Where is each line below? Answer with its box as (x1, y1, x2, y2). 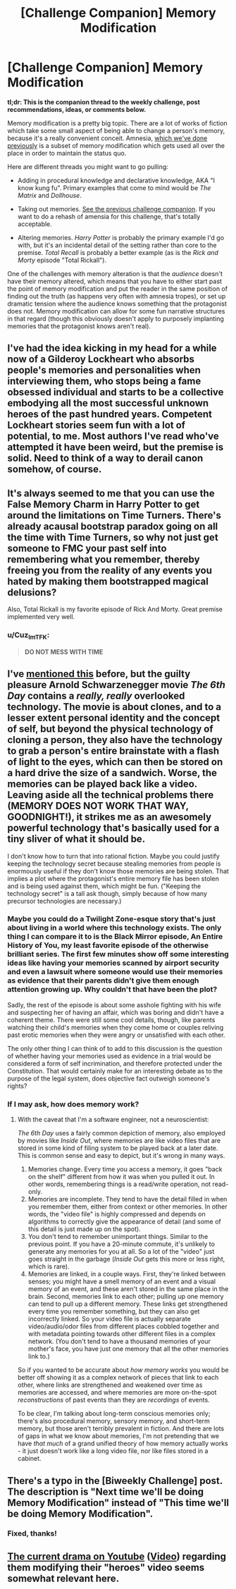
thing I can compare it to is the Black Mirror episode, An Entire (7, 932, 223, 942)
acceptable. (17, 220, 53, 228)
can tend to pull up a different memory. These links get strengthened (27, 1300, 228, 1308)
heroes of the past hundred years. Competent (7, 409, 213, 420)
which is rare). (27, 1262, 70, 1271)
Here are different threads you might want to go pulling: (7, 162, 169, 170)
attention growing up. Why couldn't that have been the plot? (7, 985, 218, 995)
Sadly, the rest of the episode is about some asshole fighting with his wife (7, 1000, 222, 1009)
